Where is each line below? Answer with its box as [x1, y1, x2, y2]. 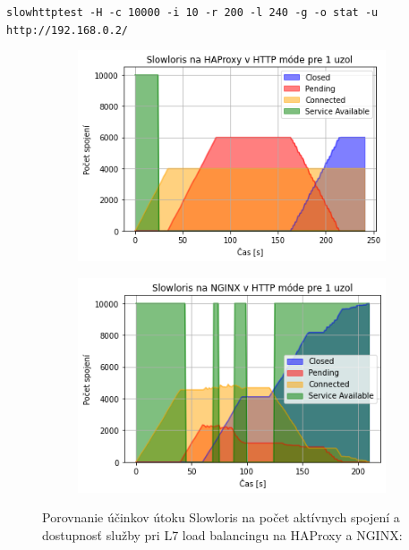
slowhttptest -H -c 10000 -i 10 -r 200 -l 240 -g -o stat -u [6, 6, 379, 19]
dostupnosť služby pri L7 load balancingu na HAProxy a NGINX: [42, 525, 403, 544]
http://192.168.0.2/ [6, 23, 129, 37]
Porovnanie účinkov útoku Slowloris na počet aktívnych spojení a [42, 508, 400, 527]
